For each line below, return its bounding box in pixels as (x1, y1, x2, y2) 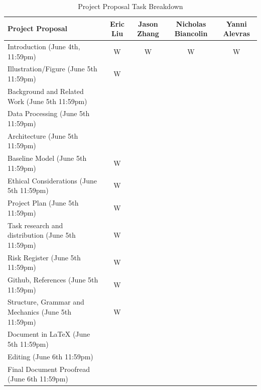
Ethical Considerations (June (8, 175, 97, 185)
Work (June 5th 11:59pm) (8, 95, 87, 106)
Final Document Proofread (8, 363, 90, 374)
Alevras (223, 28, 250, 39)
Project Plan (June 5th (8, 198, 79, 208)
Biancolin (174, 28, 208, 39)
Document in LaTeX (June (8, 329, 90, 339)
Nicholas (176, 18, 206, 29)
